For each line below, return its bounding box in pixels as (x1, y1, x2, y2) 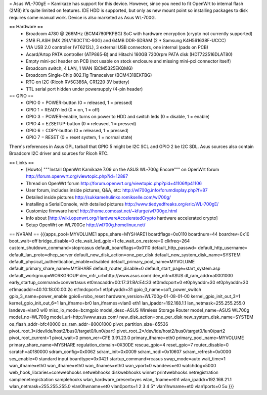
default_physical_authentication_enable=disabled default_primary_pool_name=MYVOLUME (9, 259, 195, 265)
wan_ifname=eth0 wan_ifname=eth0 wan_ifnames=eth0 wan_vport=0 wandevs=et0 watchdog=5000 (9, 362, 216, 368)
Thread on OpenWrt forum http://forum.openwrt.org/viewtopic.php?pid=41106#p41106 (26, 180, 202, 186)
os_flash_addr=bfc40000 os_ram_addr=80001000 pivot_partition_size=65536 (9, 321, 168, 327)
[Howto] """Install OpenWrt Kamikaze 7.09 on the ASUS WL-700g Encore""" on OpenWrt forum (26, 166, 220, 172)
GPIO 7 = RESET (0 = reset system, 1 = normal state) (26, 134, 133, 141)
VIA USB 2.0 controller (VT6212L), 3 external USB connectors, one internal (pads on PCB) (26, 45, 209, 50)
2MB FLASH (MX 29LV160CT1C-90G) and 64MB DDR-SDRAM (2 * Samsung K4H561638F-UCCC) (26, 37, 226, 43)
